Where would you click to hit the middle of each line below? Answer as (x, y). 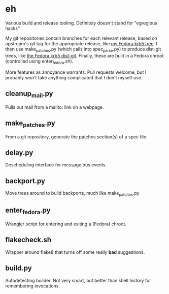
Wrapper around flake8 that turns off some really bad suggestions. (75, 252)
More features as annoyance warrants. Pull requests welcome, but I (76, 72)
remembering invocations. (32, 286)
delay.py (19, 152)
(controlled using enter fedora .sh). (39, 62)
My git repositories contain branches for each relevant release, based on (81, 38)
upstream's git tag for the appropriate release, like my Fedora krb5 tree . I (81, 43)
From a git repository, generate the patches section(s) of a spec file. (77, 137)
